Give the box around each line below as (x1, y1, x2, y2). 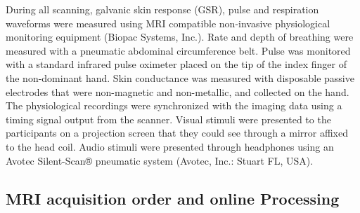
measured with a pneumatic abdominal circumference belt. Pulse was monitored (6, 43, 351, 57)
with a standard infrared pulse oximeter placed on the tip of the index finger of (6, 57, 347, 71)
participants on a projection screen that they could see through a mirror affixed (6, 125, 349, 140)
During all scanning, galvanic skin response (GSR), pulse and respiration (6, 2, 319, 16)
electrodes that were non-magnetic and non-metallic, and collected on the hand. (6, 84, 349, 99)
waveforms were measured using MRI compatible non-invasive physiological (6, 15, 330, 30)
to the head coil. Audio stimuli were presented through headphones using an (6, 139, 334, 153)
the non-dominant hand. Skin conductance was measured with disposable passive (6, 70, 354, 85)
